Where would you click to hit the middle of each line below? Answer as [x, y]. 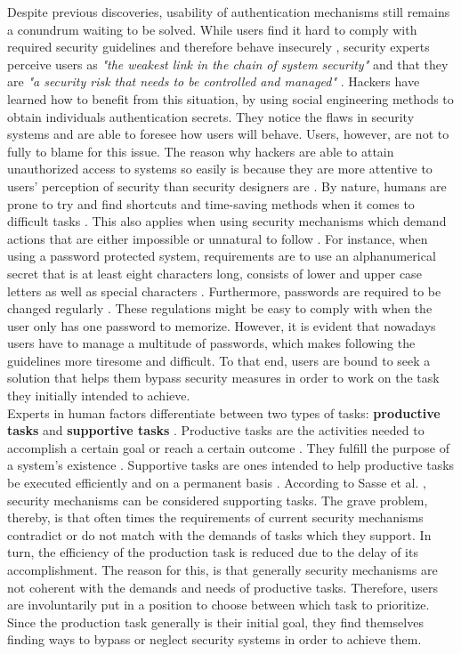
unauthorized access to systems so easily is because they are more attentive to [220, 169]
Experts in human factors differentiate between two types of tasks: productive [224, 412]
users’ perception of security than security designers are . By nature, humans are [227, 186]
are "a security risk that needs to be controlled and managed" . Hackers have [214, 81]
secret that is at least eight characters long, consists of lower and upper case [214, 273]
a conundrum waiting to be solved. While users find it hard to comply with [212, 29]
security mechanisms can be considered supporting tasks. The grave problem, [218, 500]
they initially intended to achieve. [99, 396]
